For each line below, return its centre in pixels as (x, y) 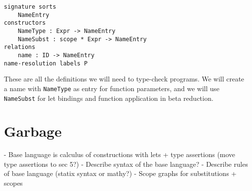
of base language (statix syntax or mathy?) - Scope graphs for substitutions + (120, 173)
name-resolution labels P (46, 63)
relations (20, 47)
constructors (25, 23)
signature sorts (30, 7)
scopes (13, 183)
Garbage (33, 131)
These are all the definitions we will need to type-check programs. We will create (124, 79)
